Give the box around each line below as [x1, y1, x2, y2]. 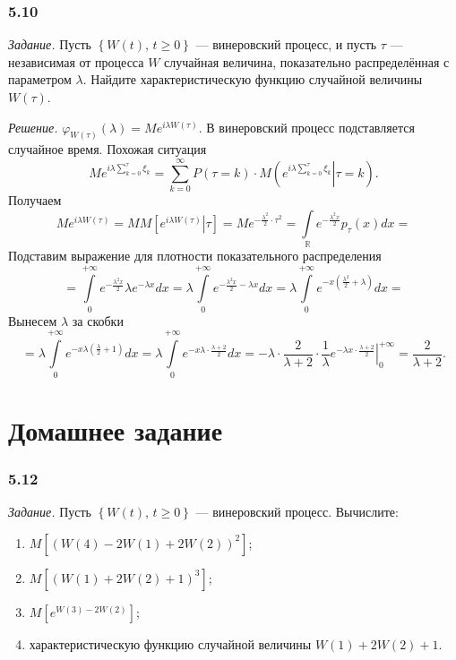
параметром [8, 70, 72, 89]
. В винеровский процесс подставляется [198, 117, 415, 136]
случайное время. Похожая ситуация [8, 140, 207, 159]
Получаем [8, 191, 62, 210]
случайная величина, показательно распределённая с [164, 52, 450, 71]
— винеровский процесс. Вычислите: [195, 502, 399, 521]
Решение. [8, 117, 58, 136]
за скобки [72, 311, 124, 330]
